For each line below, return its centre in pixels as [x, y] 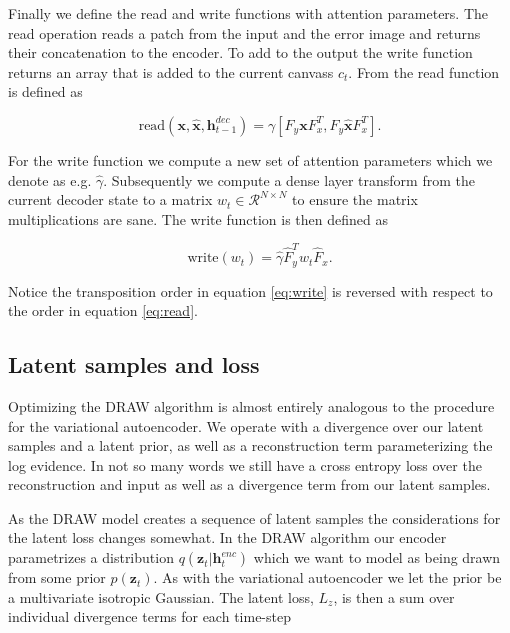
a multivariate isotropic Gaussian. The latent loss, [161, 596]
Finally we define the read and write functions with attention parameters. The [248, 13]
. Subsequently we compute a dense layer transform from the [289, 179]
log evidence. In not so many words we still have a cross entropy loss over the [245, 464]
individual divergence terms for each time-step [149, 616]
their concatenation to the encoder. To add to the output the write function [240, 52]
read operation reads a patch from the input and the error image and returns [244, 32]
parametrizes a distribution [91, 557]
